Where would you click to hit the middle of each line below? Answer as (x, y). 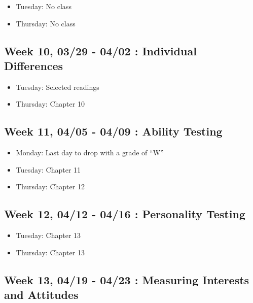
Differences (34, 65)
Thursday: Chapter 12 (50, 187)
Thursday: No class (46, 23)
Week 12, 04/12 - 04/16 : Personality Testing (125, 214)
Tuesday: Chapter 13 (48, 235)
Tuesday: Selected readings (58, 87)
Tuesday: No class (44, 6)
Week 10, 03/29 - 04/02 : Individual (100, 50)
